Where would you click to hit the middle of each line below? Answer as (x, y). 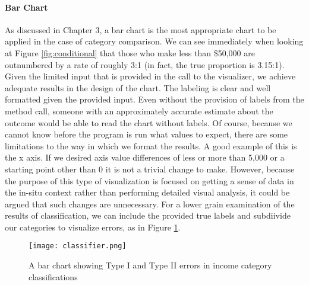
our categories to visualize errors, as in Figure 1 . (93, 227)
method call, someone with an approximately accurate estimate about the (139, 111)
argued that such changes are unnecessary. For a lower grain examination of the (150, 204)
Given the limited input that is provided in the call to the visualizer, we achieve (150, 76)
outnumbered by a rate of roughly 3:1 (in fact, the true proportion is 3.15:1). (145, 64)
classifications (53, 276)
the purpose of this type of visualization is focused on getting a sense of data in (149, 180)
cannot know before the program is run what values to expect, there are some (146, 134)
